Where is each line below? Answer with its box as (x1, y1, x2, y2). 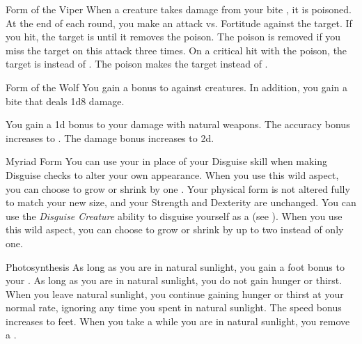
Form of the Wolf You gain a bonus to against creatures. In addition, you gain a (6, 79, 347, 94)
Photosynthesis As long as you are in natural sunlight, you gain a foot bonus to (6, 259, 345, 274)
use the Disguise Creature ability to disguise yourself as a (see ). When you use (6, 208, 343, 223)
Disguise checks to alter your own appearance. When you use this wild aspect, (6, 167, 339, 182)
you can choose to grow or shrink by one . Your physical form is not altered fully (6, 181, 350, 196)
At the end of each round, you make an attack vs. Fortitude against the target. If (6, 15, 352, 30)
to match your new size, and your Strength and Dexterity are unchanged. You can (6, 195, 356, 210)
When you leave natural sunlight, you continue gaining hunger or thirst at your (6, 286, 344, 301)
